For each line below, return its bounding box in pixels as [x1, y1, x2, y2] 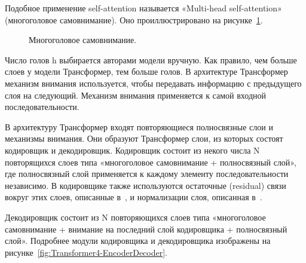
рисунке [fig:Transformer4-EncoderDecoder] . [5, 246, 168, 258]
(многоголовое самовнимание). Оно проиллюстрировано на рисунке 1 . [5, 13, 263, 26]
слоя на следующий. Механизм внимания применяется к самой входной [5, 88, 267, 101]
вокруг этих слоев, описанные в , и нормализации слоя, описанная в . [5, 191, 262, 203]
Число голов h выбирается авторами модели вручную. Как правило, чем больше [5, 53, 297, 66]
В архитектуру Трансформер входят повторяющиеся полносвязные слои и [5, 120, 273, 133]
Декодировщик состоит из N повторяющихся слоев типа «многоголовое [5, 210, 266, 223]
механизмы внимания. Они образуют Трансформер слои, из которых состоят [5, 132, 283, 145]
